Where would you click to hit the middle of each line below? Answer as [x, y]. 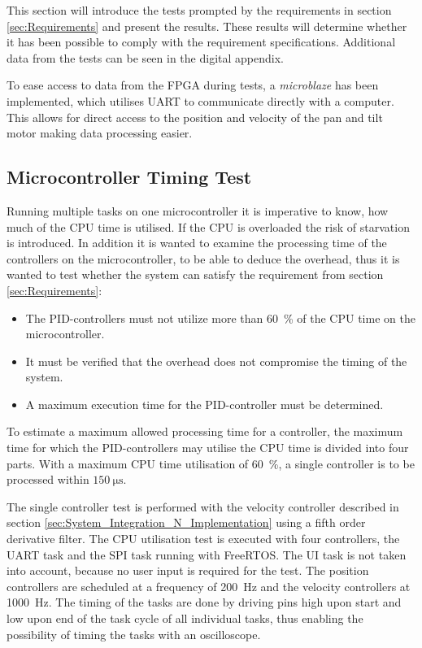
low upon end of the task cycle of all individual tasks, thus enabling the [185, 618]
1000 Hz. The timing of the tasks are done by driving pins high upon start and [204, 602]
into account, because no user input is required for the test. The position [188, 570]
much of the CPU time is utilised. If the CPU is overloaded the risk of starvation [208, 226]
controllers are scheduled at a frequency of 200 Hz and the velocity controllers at [209, 586]
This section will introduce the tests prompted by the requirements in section [199, 10]
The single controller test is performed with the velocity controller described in [203, 506]
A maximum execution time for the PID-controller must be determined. [204, 404]
